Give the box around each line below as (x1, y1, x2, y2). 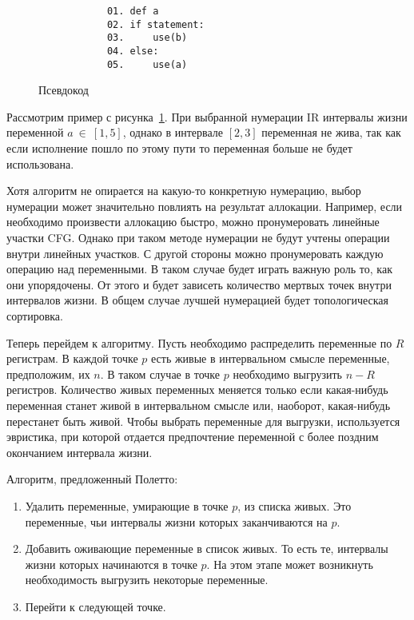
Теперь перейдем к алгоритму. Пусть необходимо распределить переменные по (6, 334, 392, 351)
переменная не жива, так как (261, 124, 401, 141)
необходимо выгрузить (233, 365, 342, 382)
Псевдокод (38, 81, 89, 98)
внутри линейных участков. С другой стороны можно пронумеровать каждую (6, 244, 384, 261)
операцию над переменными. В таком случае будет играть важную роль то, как (6, 260, 392, 277)
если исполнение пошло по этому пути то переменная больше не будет (6, 140, 352, 157)
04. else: (106, 45, 159, 57)
